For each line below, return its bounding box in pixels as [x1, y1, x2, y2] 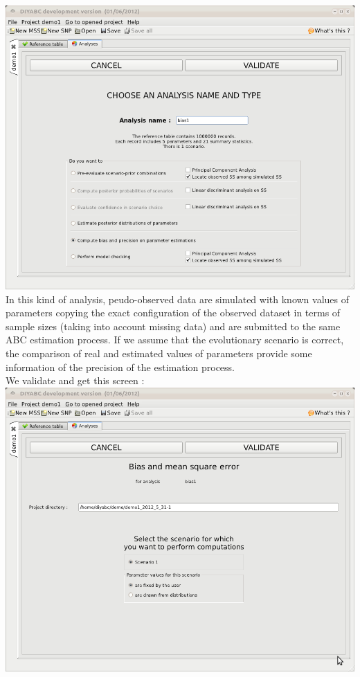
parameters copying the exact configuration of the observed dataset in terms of [6, 305, 341, 320]
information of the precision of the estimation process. [6, 359, 235, 374]
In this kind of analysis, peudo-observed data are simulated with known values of [6, 291, 350, 306]
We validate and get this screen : [6, 373, 145, 388]
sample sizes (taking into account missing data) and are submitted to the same [6, 318, 341, 333]
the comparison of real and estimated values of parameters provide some [6, 345, 312, 360]
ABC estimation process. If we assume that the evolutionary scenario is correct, [6, 332, 344, 347]
